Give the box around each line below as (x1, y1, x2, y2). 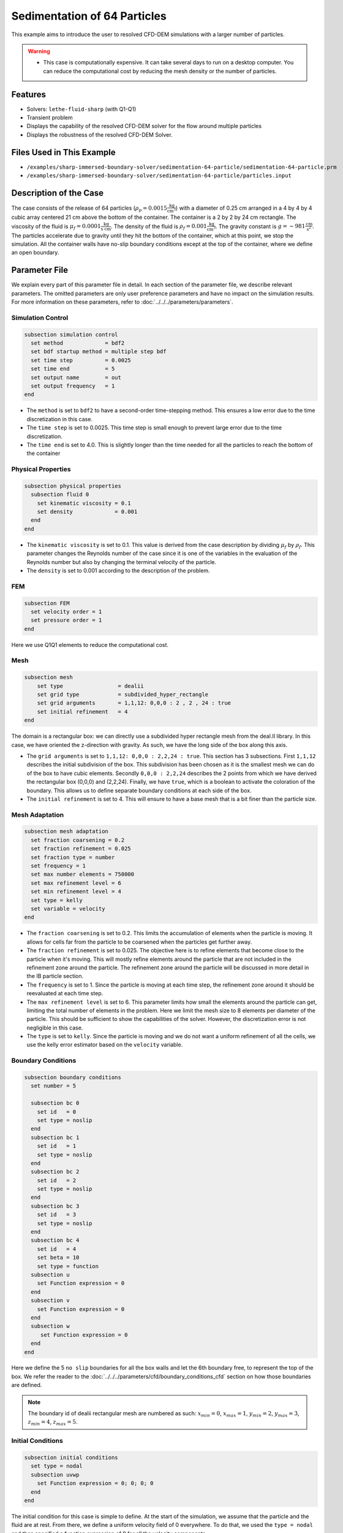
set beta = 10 (37, 1254, 80, 1261)
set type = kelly (31, 896, 83, 904)
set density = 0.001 (37, 508, 138, 515)
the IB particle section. (26, 973, 84, 980)
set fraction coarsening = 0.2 (31, 836, 125, 843)
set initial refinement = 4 (37, 708, 128, 715)
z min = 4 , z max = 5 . (28, 1418, 78, 1427)
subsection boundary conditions (24, 1074, 122, 1080)
